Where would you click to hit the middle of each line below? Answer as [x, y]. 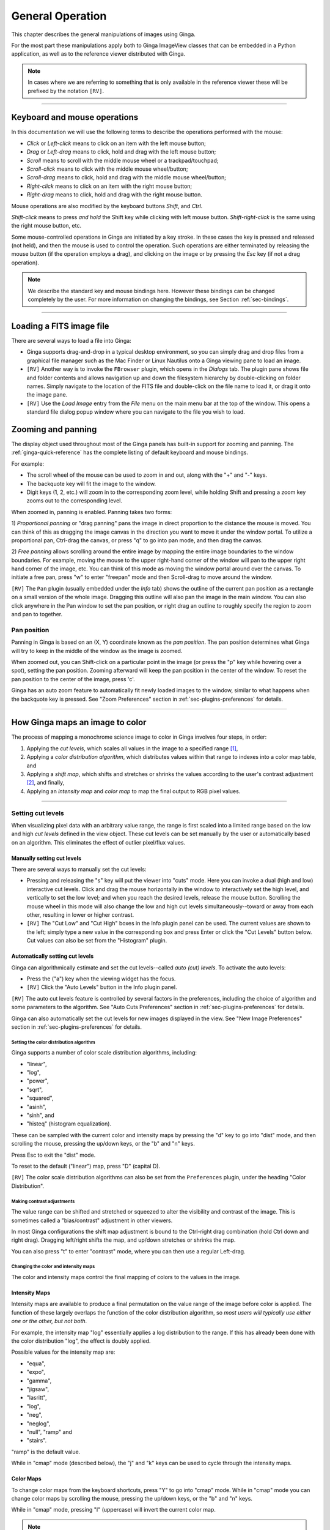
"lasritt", [37, 1398]
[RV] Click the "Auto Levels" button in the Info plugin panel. [102, 987]
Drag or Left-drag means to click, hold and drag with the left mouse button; [121, 152]
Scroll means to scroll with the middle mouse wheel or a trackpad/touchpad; [123, 160]
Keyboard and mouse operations [75, 117]
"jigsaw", [38, 1389]
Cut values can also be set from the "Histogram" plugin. [97, 941]
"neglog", [38, 1424]
